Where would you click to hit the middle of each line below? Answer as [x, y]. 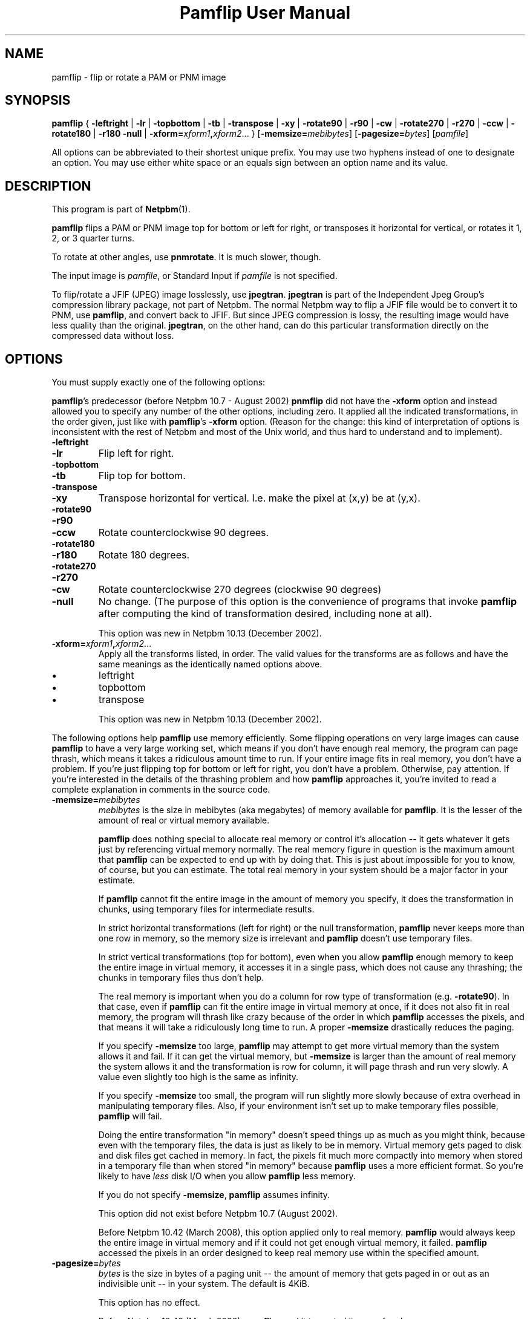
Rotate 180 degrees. [144, 555]
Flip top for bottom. [142, 476]
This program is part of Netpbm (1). [121, 209]
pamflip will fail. [130, 1116]
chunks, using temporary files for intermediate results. [206, 909]
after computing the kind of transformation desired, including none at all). [265, 614]
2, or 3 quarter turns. [93, 238]
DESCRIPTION [48, 186]
